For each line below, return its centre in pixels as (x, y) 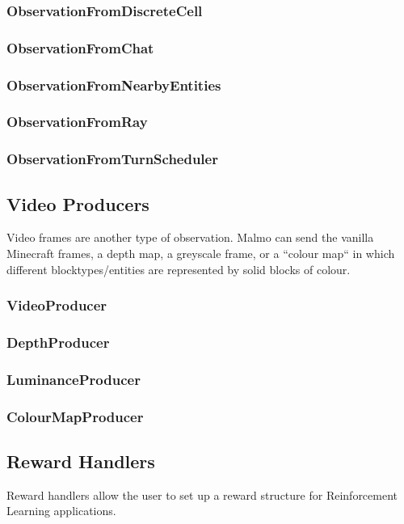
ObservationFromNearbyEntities (114, 85)
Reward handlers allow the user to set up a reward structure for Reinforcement (202, 494)
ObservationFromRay (77, 122)
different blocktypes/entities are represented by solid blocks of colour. (179, 269)
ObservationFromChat (80, 47)
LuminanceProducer (74, 379)
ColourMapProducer (75, 416)
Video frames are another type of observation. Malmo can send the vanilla (190, 237)
